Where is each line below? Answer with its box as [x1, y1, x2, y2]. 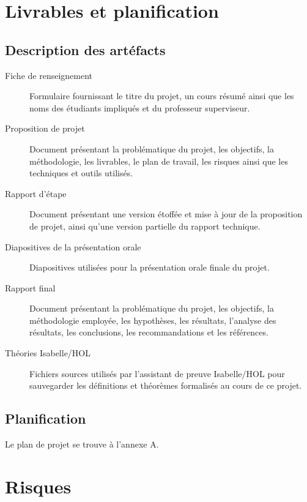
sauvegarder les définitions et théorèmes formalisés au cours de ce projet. [29, 379, 302, 392]
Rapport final [5, 281, 56, 294]
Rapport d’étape [5, 187, 67, 200]
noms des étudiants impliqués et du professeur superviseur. [29, 101, 250, 114]
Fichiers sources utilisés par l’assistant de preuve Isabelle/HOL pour [29, 367, 285, 380]
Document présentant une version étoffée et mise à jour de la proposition [29, 208, 303, 220]
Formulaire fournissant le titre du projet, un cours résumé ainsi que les [29, 89, 294, 102]
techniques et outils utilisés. [29, 167, 133, 179]
